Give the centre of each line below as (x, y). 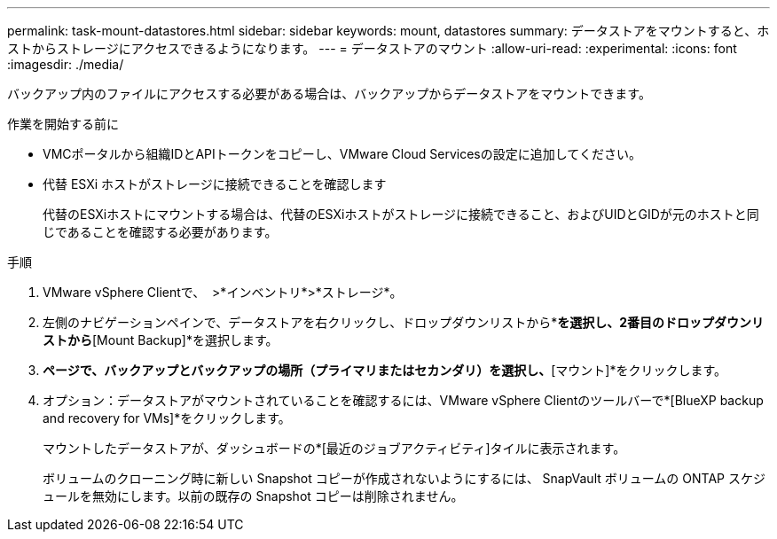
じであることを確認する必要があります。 (160, 232)
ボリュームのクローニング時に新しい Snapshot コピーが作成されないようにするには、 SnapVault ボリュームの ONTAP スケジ (404, 478)
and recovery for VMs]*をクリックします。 (167, 418)
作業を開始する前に (63, 124)
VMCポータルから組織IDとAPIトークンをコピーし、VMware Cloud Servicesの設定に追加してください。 (342, 154)
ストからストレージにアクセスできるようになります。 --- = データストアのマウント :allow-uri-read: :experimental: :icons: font (372, 48)
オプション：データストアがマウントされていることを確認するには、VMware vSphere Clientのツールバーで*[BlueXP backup (403, 400)
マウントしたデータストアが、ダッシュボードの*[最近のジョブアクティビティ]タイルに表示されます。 (334, 448)
